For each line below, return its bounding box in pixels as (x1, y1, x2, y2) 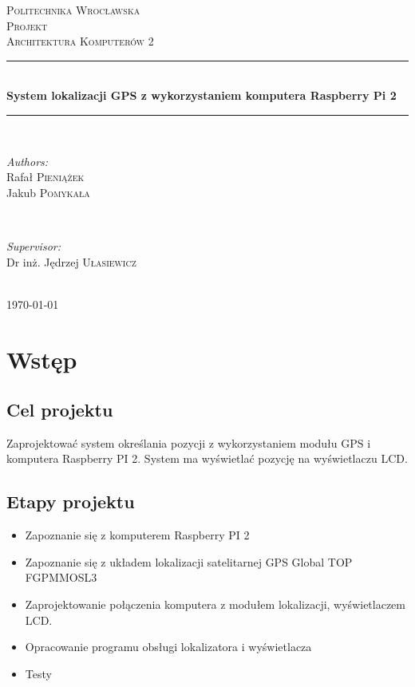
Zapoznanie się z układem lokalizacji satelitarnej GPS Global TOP (25, 553, 353, 570)
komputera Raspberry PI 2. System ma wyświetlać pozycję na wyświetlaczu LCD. (6, 450, 408, 467)
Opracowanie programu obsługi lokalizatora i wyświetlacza (25, 638, 312, 655)
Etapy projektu (6, 489, 135, 514)
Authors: (6, 152, 49, 169)
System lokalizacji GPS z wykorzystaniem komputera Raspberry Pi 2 (6, 87, 397, 104)
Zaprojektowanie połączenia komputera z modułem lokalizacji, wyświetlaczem (25, 596, 405, 613)
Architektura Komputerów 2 (6, 33, 154, 49)
